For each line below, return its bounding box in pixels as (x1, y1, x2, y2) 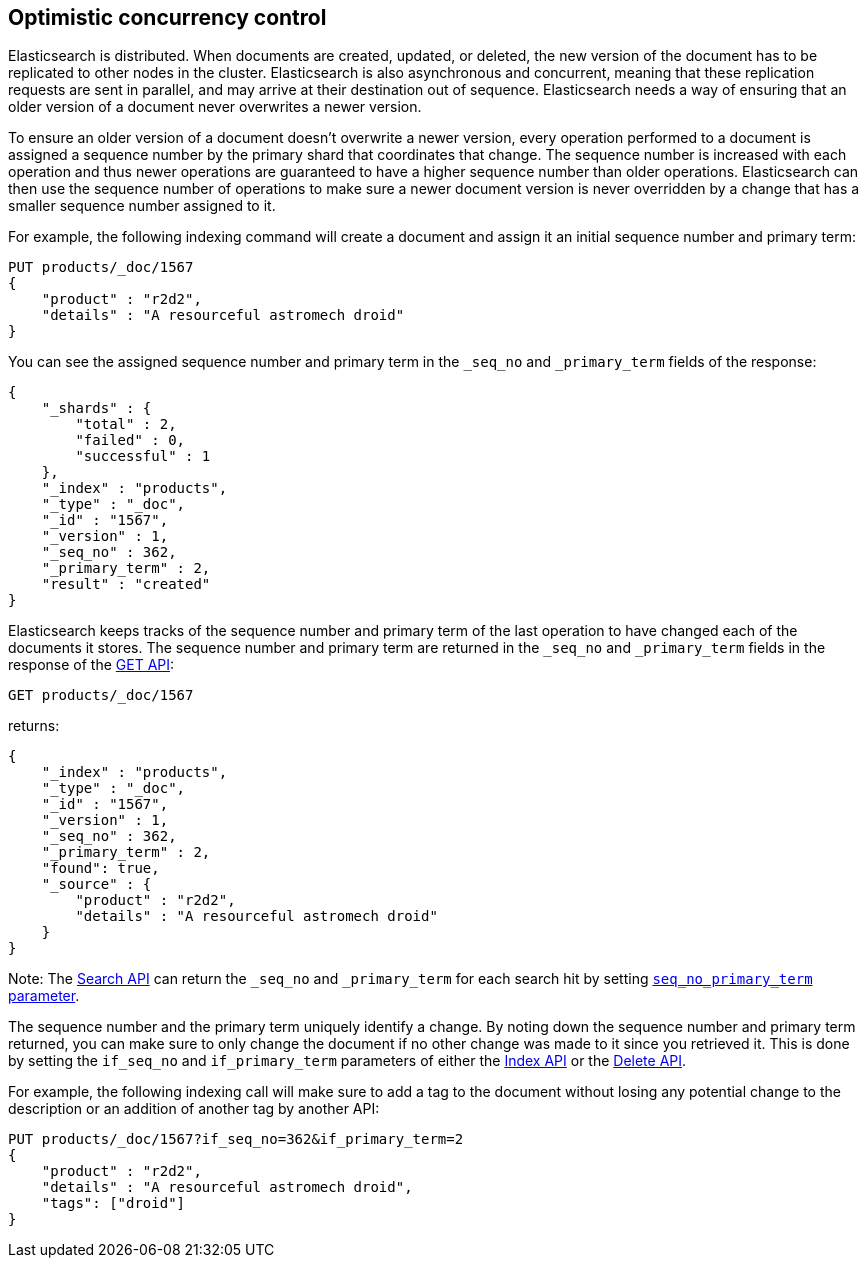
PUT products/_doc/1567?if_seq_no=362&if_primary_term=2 (8, 1131, 464, 1148)
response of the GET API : (8, 656, 175, 674)
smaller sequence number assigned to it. (8, 197, 276, 215)
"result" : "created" (41, 576, 211, 593)
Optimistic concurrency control (8, 5, 327, 30)
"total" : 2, (75, 416, 177, 433)
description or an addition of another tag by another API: (8, 1100, 380, 1118)
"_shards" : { (41, 400, 152, 417)
